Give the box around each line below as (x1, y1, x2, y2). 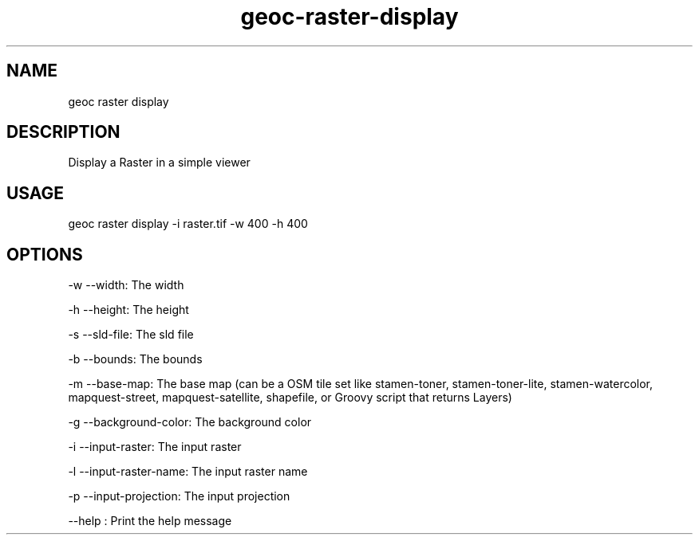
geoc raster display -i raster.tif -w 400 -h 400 (68, 217, 308, 231)
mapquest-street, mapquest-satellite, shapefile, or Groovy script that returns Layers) (68, 390, 512, 405)
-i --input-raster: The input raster (68, 440, 242, 454)
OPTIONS (6, 244, 83, 265)
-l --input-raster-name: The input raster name (68, 465, 308, 479)
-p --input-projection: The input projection (68, 489, 290, 504)
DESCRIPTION (6, 122, 120, 143)
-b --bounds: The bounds (68, 352, 203, 367)
